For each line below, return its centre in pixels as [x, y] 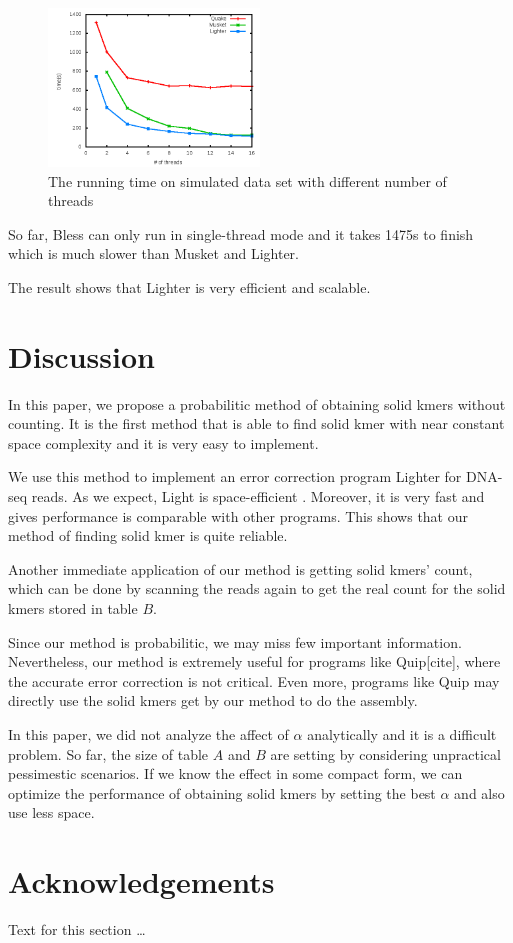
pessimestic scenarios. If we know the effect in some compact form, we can [235, 773]
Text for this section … [77, 929]
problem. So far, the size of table [108, 753]
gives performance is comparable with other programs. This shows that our [238, 515]
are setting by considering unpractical [385, 753]
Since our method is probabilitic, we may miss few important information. [235, 641]
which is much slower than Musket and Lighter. [153, 253]
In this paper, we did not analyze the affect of [148, 734]
